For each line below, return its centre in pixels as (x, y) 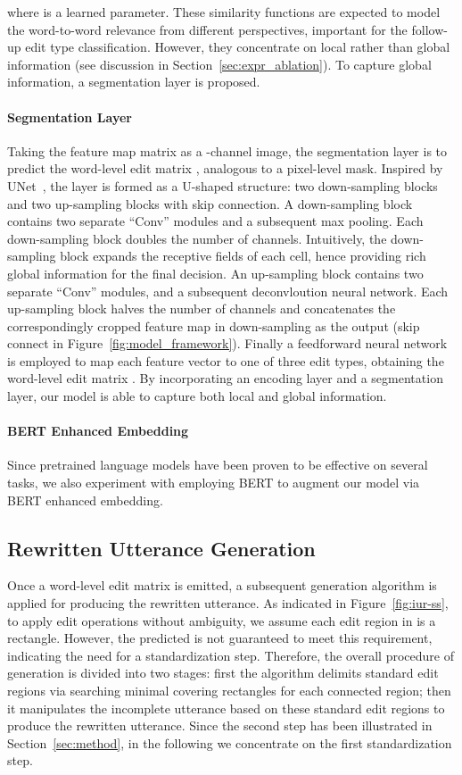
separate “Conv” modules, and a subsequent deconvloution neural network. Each (228, 291)
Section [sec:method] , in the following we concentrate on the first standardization (230, 742)
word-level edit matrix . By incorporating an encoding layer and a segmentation (225, 378)
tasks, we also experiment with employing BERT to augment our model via (214, 483)
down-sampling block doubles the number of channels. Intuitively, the (197, 238)
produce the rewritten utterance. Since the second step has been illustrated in (220, 725)
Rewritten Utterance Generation (161, 548)
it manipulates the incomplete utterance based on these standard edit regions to (226, 708)
